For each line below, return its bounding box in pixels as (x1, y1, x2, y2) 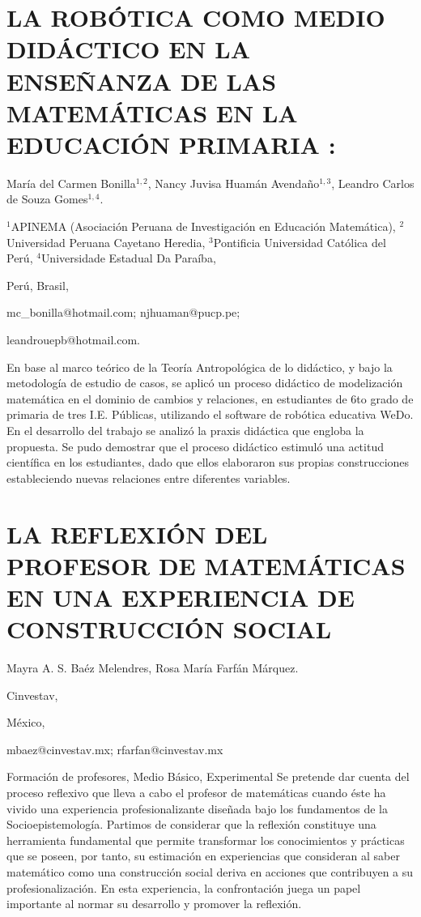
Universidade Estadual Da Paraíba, (40, 250, 216, 267)
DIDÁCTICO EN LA (6, 32, 251, 66)
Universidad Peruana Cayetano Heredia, (6, 233, 206, 250)
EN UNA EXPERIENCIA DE (6, 580, 355, 613)
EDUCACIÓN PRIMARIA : (6, 127, 336, 160)
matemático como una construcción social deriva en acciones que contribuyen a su (6, 864, 414, 880)
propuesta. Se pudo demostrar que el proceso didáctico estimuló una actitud (6, 437, 384, 454)
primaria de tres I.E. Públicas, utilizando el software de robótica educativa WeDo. (6, 406, 414, 423)
